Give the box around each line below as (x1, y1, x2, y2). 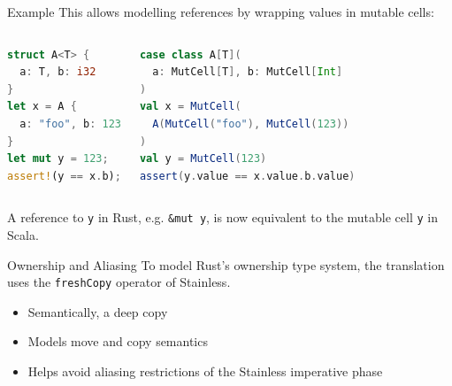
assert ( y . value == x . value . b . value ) (139, 169, 356, 182)
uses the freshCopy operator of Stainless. (7, 273, 231, 291)
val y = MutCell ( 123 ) (139, 152, 267, 166)
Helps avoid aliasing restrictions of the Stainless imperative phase (27, 362, 383, 381)
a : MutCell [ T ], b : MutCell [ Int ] (152, 66, 343, 79)
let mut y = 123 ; (7, 152, 109, 166)
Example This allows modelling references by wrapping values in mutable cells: (7, 3, 434, 20)
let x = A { (7, 100, 77, 113)
